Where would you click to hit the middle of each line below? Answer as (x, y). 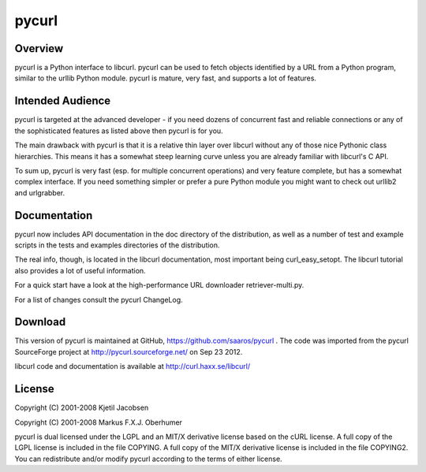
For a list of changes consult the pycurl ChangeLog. (99, 299)
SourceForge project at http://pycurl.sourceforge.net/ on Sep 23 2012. (129, 351)
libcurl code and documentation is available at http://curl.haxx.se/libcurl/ (133, 366)
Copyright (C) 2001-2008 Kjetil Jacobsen (82, 408)
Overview (39, 48)
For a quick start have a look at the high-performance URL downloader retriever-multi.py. (159, 285)
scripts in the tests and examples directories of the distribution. (117, 245)
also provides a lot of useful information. (80, 270)
